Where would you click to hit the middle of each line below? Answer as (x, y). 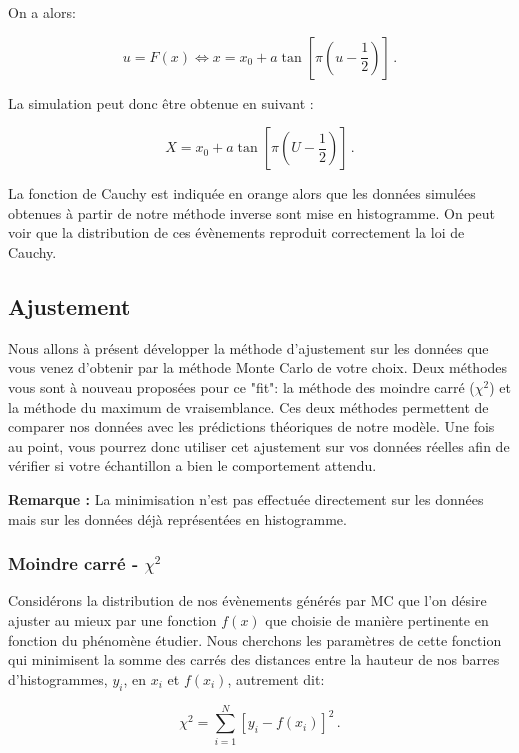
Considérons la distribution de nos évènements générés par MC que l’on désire (247, 600)
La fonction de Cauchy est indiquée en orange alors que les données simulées (242, 193)
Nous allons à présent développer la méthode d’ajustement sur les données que (248, 347)
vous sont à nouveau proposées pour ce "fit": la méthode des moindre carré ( (241, 386)
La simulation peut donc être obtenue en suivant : (161, 102)
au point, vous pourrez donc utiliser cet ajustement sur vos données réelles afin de (259, 445)
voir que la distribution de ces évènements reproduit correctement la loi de (236, 232)
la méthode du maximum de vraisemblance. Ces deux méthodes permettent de (248, 406)
